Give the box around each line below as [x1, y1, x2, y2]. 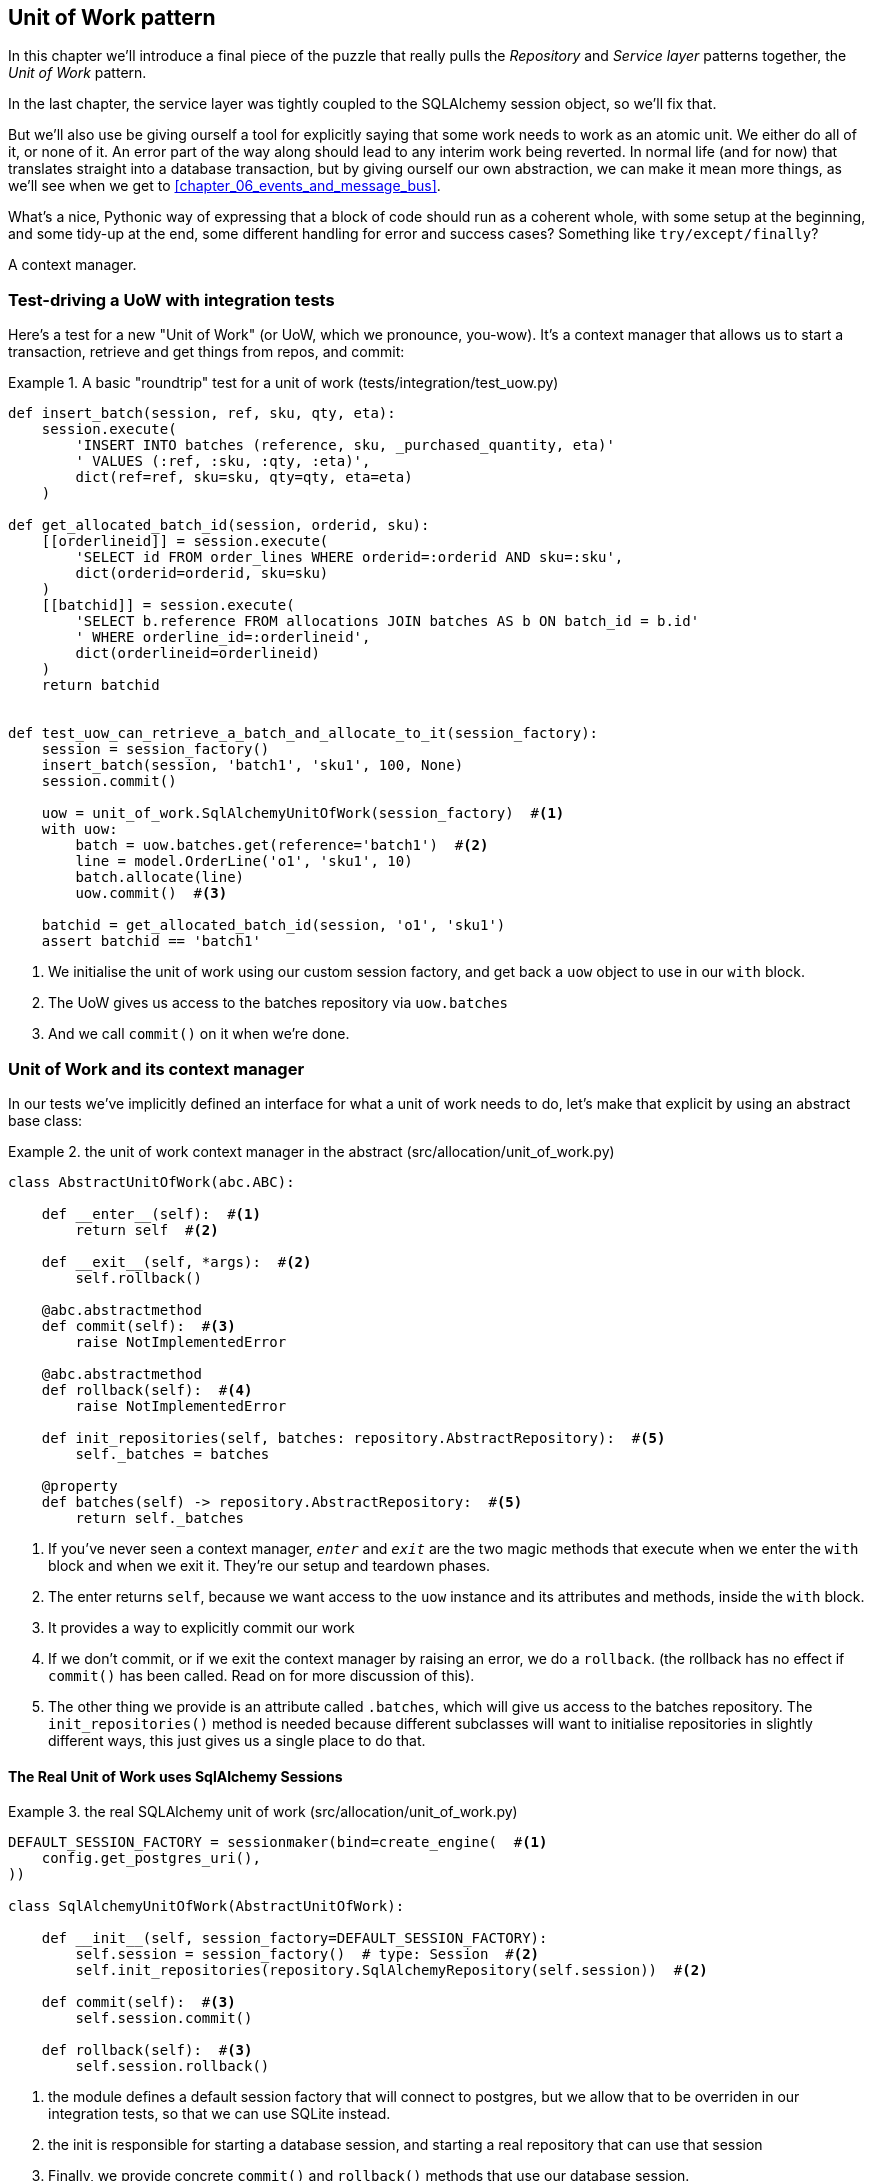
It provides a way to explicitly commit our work [48, 1618, 355, 1636]
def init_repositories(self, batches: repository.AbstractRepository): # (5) [41, 1429, 666, 1446]
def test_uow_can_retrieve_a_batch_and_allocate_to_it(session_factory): [8, 725, 599, 742]
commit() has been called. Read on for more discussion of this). [48, 1666, 475, 1684]
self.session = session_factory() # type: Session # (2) [75, 1946, 540, 1963]
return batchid [41, 677, 160, 694]
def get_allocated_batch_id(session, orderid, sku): [8, 517, 430, 534]
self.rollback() [75, 1269, 202, 1286]
